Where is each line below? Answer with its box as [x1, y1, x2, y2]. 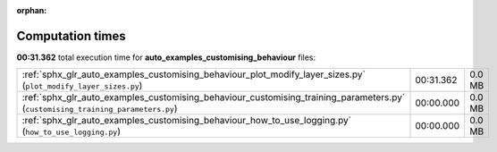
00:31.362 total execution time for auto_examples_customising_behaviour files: [16, 52, 316, 63]
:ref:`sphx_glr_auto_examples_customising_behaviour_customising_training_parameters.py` [21, 91, 406, 104]
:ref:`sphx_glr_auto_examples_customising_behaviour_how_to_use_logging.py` [21, 114, 352, 127]
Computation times [16, 28, 126, 44]
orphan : [16, 5, 47, 15]
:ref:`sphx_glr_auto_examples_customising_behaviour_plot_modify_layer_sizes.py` [21, 68, 366, 80]
